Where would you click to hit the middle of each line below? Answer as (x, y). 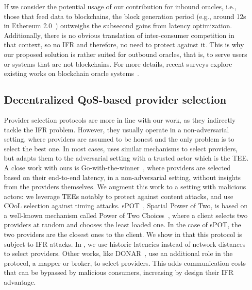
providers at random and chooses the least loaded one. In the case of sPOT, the (123, 225)
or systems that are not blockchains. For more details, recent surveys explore (118, 63)
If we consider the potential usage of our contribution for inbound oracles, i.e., (120, 6)
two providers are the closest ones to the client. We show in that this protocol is (123, 234)
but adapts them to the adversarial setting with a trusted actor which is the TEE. (126, 158)
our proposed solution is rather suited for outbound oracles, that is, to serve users (126, 54)
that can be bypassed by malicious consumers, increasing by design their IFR (119, 272)
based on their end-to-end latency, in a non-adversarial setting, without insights (122, 177)
